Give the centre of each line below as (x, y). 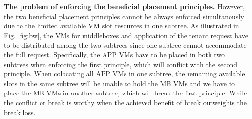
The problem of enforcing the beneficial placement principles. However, (124, 6)
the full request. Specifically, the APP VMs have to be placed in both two (115, 54)
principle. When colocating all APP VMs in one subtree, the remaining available (125, 74)
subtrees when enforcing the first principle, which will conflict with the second (121, 64)
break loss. (20, 112)
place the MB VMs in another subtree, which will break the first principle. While (126, 93)
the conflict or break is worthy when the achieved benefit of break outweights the (125, 102)
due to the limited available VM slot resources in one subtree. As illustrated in (122, 26)
